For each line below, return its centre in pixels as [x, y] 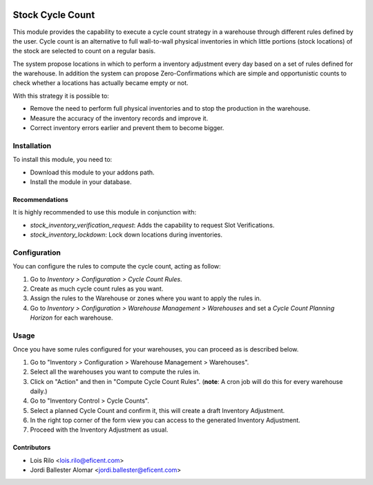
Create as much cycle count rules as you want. [97, 289]
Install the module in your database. [81, 182]
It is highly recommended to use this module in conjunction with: [105, 212]
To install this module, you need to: [63, 160]
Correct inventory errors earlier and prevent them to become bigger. [127, 128]
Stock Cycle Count [54, 15]
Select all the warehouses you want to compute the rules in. [115, 372]
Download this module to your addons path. [92, 172]
